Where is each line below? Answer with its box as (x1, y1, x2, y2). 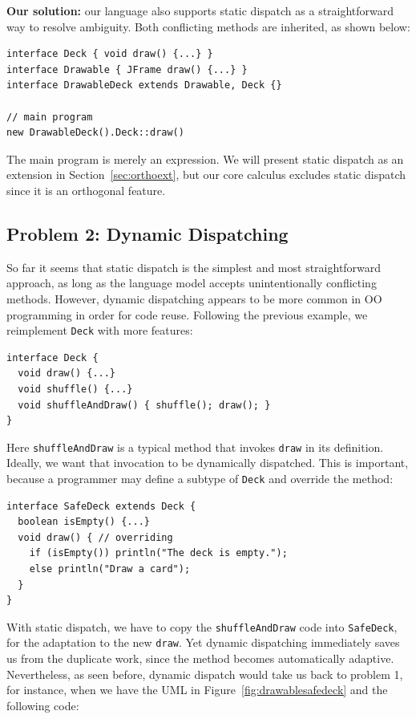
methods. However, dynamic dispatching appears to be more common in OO (6, 290, 382, 307)
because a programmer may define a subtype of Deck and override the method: (6, 469, 394, 486)
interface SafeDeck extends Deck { (6, 500, 196, 512)
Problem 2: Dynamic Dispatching (6, 221, 289, 246)
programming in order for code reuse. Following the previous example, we (6, 306, 368, 323)
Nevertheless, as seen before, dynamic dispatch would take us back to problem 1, (6, 665, 403, 682)
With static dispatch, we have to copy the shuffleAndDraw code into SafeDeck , (6, 618, 398, 635)
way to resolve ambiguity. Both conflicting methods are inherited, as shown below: (6, 18, 410, 35)
